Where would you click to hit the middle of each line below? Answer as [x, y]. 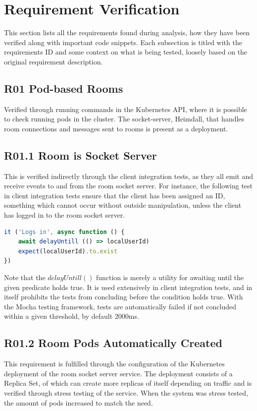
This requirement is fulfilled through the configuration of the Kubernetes [114, 364]
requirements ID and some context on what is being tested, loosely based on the [126, 52]
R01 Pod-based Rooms [64, 88]
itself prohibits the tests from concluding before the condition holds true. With [124, 297]
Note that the [25, 277]
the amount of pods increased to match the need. [78, 402]
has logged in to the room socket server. [65, 215]
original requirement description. [53, 61]
